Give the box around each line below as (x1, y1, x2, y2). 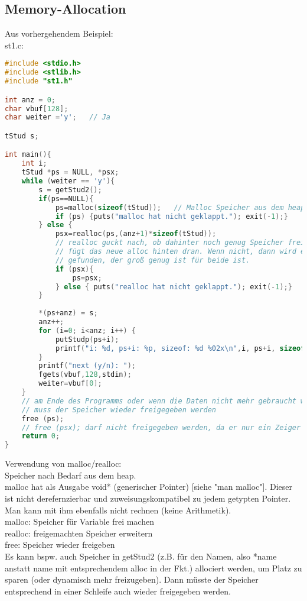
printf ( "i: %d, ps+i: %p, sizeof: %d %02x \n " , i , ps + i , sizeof (55, 344, 305, 353)
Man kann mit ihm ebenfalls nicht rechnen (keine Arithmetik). (5, 503, 231, 516)
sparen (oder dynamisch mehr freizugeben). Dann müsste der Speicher (5, 573, 259, 586)
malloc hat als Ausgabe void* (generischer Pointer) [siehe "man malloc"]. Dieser (5, 480, 292, 493)
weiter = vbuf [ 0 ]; (38, 379, 102, 388)
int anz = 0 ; (5, 95, 55, 104)
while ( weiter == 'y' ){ (21, 177, 115, 186)
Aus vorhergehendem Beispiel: (5, 27, 113, 40)
